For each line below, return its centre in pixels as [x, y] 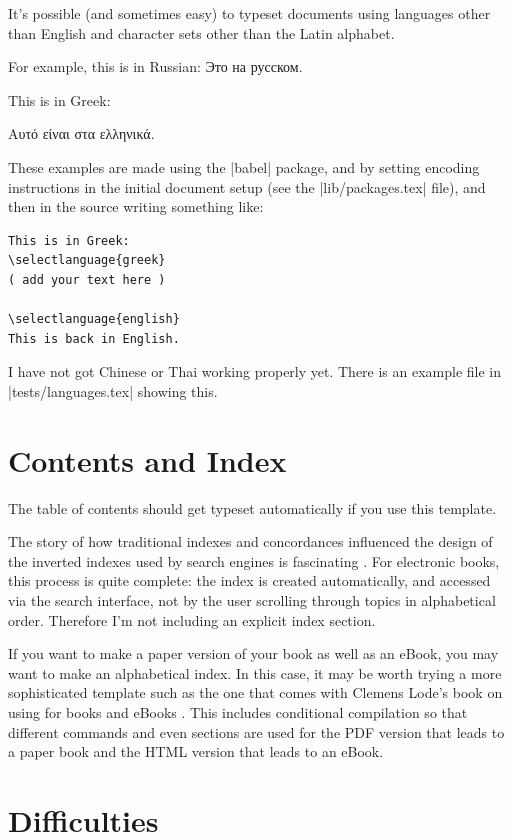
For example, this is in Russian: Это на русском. [155, 66]
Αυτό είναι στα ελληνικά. [81, 133]
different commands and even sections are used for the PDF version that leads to [256, 731]
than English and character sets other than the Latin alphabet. [201, 32]
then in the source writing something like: [136, 206]
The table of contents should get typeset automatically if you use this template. [252, 507]
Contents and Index [147, 459]
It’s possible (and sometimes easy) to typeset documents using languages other [249, 13]
